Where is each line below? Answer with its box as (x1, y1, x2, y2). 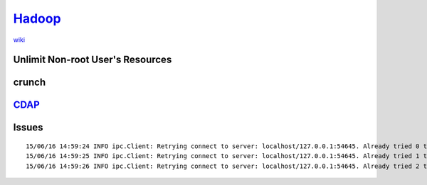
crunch (13, 77, 46, 89)
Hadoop (13, 11, 61, 26)
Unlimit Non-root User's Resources (13, 54, 172, 66)
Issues (13, 121, 43, 134)
